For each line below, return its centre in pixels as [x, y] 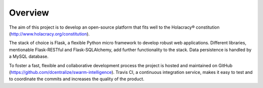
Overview [29, 13]
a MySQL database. [29, 56]
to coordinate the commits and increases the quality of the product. [77, 79]
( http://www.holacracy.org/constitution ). [49, 34]
